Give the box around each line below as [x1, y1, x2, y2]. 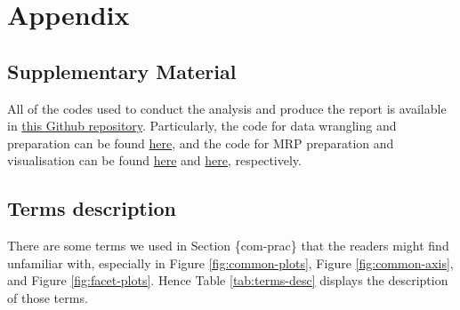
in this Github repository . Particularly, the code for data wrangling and [7, 116, 397, 135]
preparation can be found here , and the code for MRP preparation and [7, 133, 394, 152]
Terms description [7, 195, 176, 222]
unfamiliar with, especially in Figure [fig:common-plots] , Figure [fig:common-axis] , [7, 253, 454, 272]
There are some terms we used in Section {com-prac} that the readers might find [7, 236, 449, 255]
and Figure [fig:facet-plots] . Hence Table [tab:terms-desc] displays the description [7, 271, 448, 290]
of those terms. [7, 288, 88, 306]
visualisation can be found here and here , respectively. [7, 151, 302, 170]
